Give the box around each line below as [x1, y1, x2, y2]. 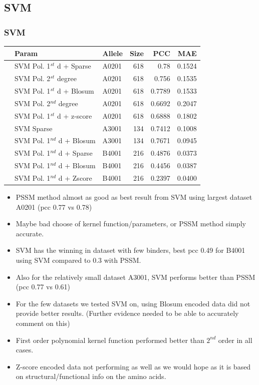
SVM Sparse [15, 123, 53, 133]
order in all [218, 334, 252, 345]
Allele [102, 48, 123, 58]
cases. [16, 344, 34, 355]
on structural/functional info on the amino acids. [16, 371, 166, 381]
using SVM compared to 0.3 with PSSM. [16, 255, 141, 265]
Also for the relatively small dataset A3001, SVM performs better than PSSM [16, 271, 255, 282]
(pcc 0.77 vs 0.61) [16, 281, 70, 292]
